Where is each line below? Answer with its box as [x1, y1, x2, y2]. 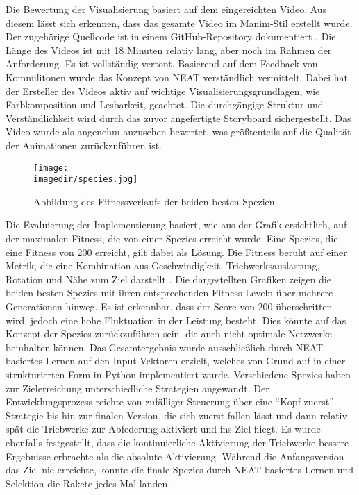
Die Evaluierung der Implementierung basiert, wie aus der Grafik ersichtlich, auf [6, 217, 347, 232]
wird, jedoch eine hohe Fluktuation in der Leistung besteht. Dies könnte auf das [6, 312, 347, 327]
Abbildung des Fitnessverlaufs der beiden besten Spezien [33, 194, 275, 208]
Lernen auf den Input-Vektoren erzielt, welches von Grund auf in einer [45, 353, 346, 368]
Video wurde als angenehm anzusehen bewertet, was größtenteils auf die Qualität [6, 124, 351, 139]
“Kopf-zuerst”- [275, 394, 337, 409]
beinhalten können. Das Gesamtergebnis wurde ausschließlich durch [6, 339, 293, 354]
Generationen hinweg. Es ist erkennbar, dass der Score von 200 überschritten [6, 299, 333, 313]
